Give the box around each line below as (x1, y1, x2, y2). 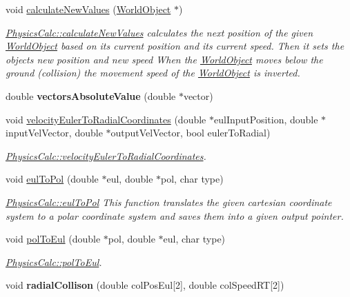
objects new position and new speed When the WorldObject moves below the (6, 52, 323, 66)
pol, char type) (161, 172, 224, 186)
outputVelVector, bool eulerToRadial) (110, 125, 271, 140)
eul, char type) (163, 232, 226, 246)
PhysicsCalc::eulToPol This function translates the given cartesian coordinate (6, 194, 332, 209)
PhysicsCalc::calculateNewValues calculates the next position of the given (6, 25, 313, 39)
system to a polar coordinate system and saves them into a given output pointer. (6, 208, 344, 223)
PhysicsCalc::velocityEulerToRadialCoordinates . (6, 148, 206, 163)
